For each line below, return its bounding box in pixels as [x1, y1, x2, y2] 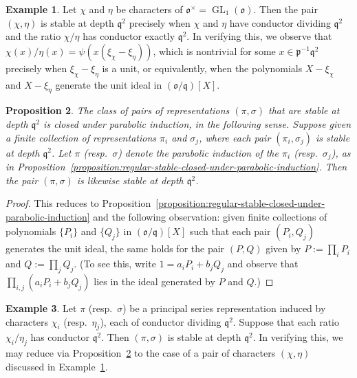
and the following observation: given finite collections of [93, 209, 327, 223]
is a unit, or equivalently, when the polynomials [102, 60, 303, 75]
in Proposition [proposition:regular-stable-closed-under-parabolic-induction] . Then [6, 159, 347, 174]
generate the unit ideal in [55, 77, 162, 91]
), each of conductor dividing [100, 314, 221, 329]
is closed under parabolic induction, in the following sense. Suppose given [43, 116, 351, 131]
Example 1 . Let [6, 2, 77, 16]
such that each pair [189, 224, 271, 238]
